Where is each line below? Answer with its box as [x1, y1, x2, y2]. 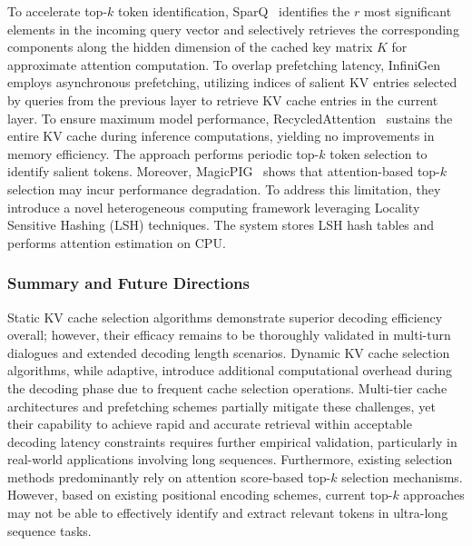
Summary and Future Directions [7, 272, 250, 294]
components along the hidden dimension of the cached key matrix [7, 37, 373, 56]
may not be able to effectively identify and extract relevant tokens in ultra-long [7, 503, 448, 522]
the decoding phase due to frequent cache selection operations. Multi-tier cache [7, 378, 447, 397]
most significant [363, 2, 452, 20]
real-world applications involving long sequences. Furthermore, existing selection [7, 450, 453, 469]
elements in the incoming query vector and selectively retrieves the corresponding [7, 19, 459, 38]
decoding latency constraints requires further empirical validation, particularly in [7, 432, 457, 451]
